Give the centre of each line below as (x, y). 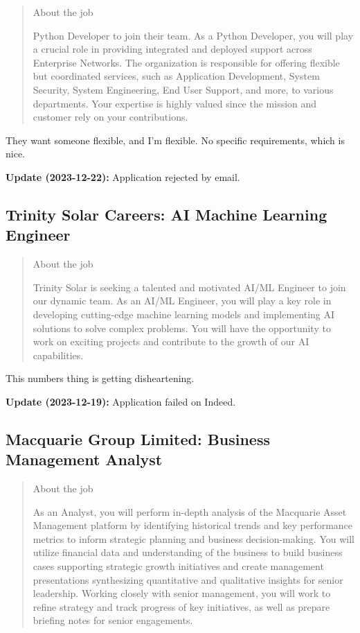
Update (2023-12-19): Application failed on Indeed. (121, 401)
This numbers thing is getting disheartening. (100, 378)
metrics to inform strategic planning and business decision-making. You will (193, 538)
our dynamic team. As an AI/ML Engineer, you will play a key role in (182, 301)
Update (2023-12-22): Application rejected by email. (123, 176)
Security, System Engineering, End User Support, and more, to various (183, 89)
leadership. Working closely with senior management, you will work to (182, 593)
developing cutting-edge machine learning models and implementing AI (184, 314)
